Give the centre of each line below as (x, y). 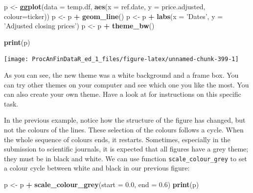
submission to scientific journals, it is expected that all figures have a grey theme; (126, 149)
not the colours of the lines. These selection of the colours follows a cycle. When (124, 129)
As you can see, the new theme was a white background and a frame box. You (121, 75)
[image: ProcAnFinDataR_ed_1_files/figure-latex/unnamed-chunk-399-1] (121, 59)
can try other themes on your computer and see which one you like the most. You (126, 84)
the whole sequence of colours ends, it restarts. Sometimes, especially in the (117, 139)
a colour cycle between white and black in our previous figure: (97, 168)
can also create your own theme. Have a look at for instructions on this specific (123, 94)
